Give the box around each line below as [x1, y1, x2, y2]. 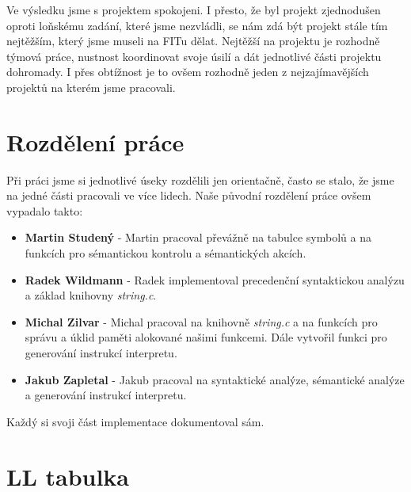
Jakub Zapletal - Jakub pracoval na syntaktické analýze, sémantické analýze [25, 371, 405, 387]
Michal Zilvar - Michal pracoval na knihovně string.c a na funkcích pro [25, 313, 378, 330]
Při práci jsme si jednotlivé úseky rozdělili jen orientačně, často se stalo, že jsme [6, 171, 394, 188]
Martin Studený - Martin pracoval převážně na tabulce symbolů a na [25, 229, 371, 246]
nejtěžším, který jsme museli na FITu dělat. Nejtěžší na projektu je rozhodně [6, 32, 380, 49]
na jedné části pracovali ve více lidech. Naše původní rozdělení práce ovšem [6, 187, 371, 204]
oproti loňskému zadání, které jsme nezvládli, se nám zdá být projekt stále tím [6, 17, 388, 33]
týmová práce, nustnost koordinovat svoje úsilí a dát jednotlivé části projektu [6, 48, 382, 64]
